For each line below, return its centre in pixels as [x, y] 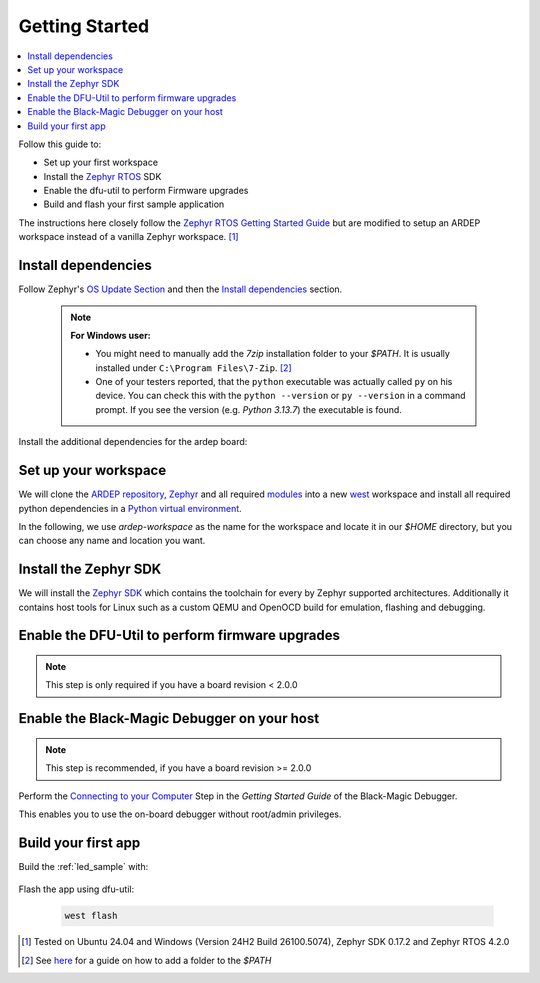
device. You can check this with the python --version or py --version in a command [280, 396]
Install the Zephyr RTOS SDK [102, 176]
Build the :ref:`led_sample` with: [83, 866]
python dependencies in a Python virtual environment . [130, 508]
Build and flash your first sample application [134, 204]
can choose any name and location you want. [112, 541]
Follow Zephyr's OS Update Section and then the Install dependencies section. [180, 289]
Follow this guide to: [60, 144]
